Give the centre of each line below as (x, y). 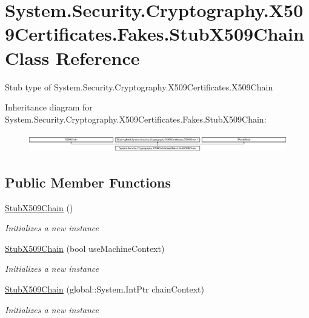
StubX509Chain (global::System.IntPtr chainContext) (105, 289)
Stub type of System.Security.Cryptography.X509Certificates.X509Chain (139, 86)
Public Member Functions (88, 182)
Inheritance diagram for (49, 107)
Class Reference (72, 57)
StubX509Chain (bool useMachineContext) (85, 248)
